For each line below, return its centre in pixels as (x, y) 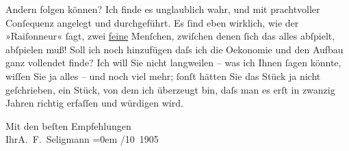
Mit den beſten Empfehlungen (68, 125)
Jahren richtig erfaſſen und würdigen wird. (94, 103)
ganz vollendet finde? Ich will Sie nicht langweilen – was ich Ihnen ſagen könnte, (173, 63)
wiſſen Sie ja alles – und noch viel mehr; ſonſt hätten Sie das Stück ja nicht (163, 75)
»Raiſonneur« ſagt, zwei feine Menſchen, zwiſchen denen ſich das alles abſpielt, (170, 36)
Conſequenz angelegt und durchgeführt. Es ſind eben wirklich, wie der (152, 22)
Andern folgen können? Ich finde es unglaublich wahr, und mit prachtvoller (163, 9)
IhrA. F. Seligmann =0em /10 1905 (82, 139)
